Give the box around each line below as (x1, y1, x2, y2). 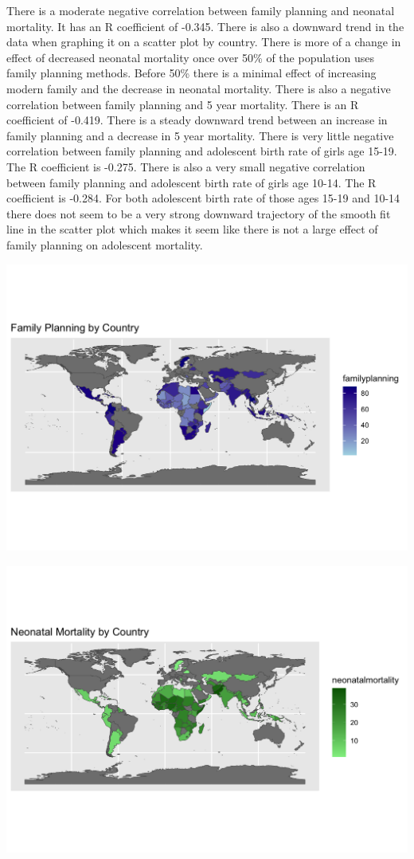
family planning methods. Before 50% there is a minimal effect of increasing (6, 65, 377, 81)
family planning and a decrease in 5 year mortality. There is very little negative (6, 127, 394, 143)
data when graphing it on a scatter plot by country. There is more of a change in (6, 33, 401, 50)
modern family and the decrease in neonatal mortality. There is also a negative (6, 80, 391, 96)
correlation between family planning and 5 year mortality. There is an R (6, 96, 359, 112)
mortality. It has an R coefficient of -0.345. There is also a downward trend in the (6, 18, 404, 34)
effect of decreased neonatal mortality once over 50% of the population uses (6, 49, 374, 65)
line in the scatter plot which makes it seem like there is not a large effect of (6, 221, 378, 237)
